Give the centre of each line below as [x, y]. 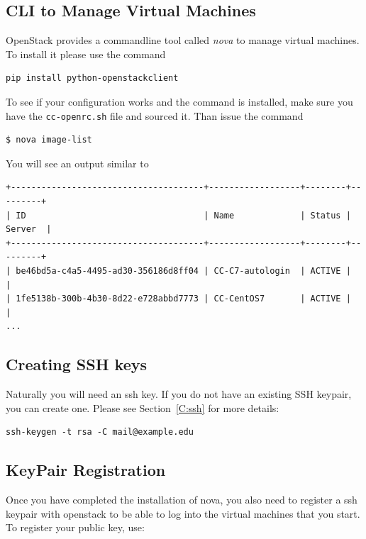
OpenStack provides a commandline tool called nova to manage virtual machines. [183, 40]
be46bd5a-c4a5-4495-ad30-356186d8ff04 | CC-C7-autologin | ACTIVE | [183, 271]
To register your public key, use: [75, 527]
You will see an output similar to [77, 163]
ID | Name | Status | [183, 215]
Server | [29, 229]
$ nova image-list [49, 140]
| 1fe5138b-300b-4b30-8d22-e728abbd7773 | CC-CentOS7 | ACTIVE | [178, 299]
